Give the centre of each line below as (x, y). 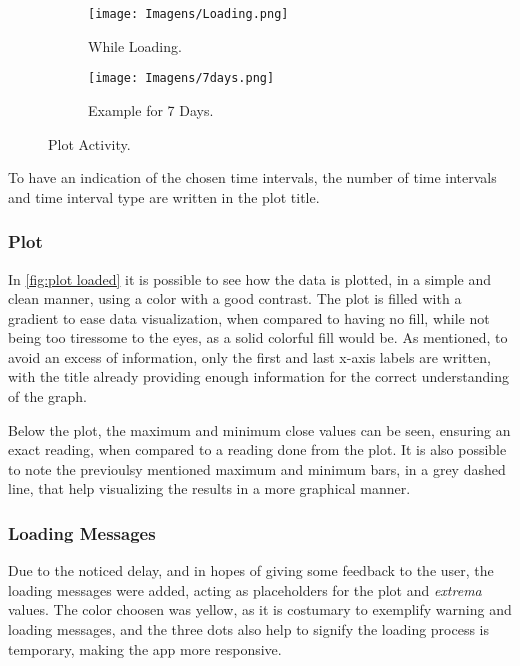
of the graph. (48, 396)
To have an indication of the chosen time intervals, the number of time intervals (252, 177)
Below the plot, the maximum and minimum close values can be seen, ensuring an (259, 429)
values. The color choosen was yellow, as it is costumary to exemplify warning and (260, 609)
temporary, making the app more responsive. (145, 648)
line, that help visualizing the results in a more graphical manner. (209, 488)
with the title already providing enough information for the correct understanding (258, 376)
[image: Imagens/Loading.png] (188, 14)
